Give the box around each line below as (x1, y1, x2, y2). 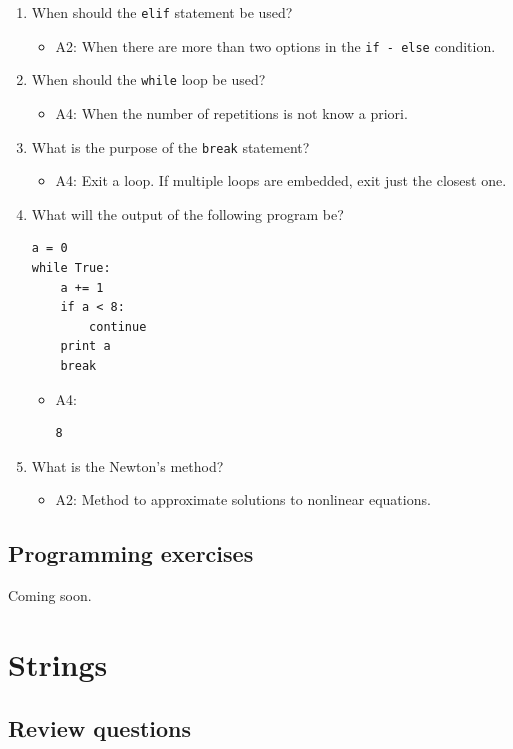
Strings (8, 643, 108, 684)
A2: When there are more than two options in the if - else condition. (55, 35, 496, 56)
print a (60, 339, 111, 354)
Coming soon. (8, 585, 92, 606)
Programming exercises (8, 538, 254, 569)
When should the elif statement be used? (31, 2, 293, 22)
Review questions (8, 712, 192, 743)
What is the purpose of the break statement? (31, 136, 310, 157)
